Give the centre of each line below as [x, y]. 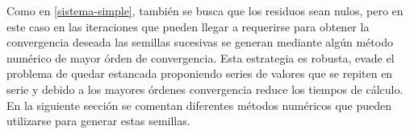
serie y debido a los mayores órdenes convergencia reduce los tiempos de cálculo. [205, 89]
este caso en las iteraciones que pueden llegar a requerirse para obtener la [188, 26]
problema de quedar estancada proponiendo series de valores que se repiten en [200, 73]
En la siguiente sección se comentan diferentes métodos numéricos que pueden [199, 105]
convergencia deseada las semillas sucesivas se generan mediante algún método [200, 42]
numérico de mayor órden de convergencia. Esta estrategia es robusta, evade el [201, 57]
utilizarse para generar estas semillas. [98, 121]
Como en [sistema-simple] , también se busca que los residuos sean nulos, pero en [205, 10]
